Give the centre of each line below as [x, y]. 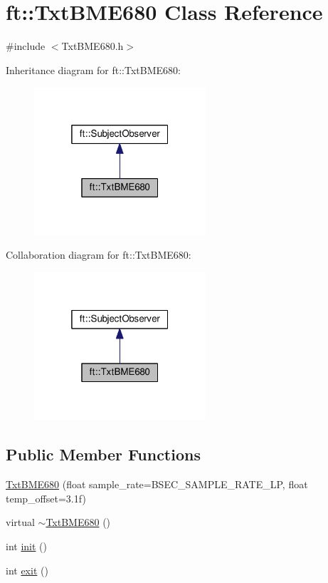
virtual [20, 522]
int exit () [27, 570]
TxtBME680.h [92, 46]
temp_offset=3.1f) [46, 498]
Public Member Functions [103, 454]
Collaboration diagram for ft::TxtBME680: [99, 255]
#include [26, 46]
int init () [26, 546]
